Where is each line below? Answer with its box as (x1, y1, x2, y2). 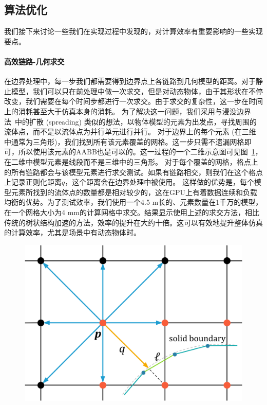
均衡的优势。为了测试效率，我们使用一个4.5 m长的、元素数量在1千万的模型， (4, 197, 263, 207)
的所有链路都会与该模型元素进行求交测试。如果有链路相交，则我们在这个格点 (4, 166, 263, 177)
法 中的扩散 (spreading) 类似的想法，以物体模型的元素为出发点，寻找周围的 (4, 116, 257, 127)
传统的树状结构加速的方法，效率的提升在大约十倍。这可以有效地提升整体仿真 (4, 217, 263, 227)
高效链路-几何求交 (4, 56, 65, 66)
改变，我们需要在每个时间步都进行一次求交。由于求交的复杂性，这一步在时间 (4, 96, 263, 107)
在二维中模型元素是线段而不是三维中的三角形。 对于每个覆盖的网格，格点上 (4, 156, 258, 167)
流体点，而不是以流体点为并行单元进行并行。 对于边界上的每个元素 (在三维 (4, 126, 256, 137)
